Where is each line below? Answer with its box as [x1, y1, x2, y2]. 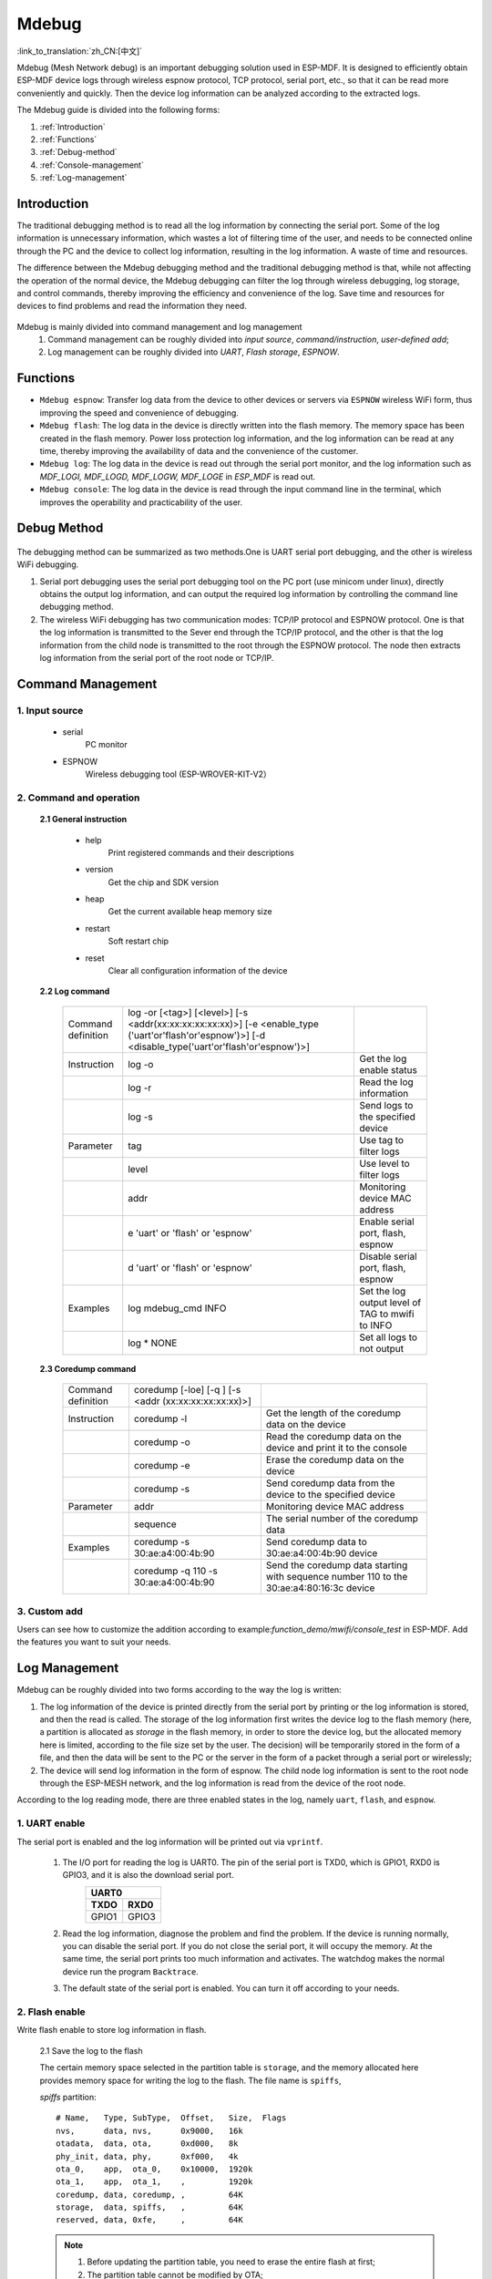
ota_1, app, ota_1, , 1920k [56, 2177, 253, 2187]
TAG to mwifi [359, 1307, 415, 1320]
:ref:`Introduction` [39, 121, 107, 132]
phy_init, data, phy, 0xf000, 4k [56, 2151, 239, 2161]
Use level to [359, 1157, 410, 1170]
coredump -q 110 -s [133, 1564, 219, 1577]
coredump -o [133, 1436, 190, 1449]
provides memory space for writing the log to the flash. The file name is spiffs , [39, 2075, 342, 2086]
